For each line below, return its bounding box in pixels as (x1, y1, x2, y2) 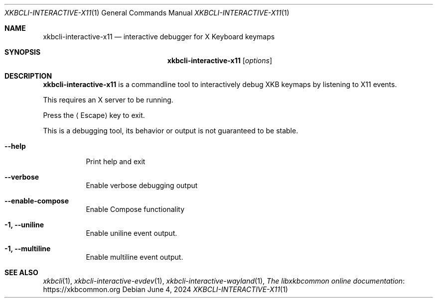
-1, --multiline (4, 244, 51, 253)
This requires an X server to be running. (43, 96, 173, 104)
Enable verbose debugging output (86, 181, 198, 190)
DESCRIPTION (4, 72, 52, 80)
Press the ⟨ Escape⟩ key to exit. (43, 111, 145, 119)
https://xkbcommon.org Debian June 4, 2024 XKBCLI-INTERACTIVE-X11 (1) (43, 285, 288, 294)
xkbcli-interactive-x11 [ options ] (167, 56, 272, 65)
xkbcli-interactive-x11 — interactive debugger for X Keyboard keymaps (43, 32, 275, 41)
